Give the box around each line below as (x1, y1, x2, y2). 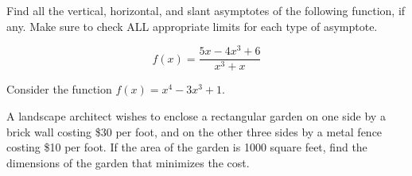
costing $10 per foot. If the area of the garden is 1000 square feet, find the (6, 139, 367, 155)
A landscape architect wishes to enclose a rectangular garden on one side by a (6, 107, 386, 124)
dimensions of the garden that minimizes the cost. (6, 154, 250, 170)
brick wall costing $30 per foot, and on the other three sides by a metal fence (6, 123, 383, 140)
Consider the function (6, 81, 112, 98)
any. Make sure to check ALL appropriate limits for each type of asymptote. (6, 17, 378, 34)
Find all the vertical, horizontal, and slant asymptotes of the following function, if (6, 2, 406, 18)
